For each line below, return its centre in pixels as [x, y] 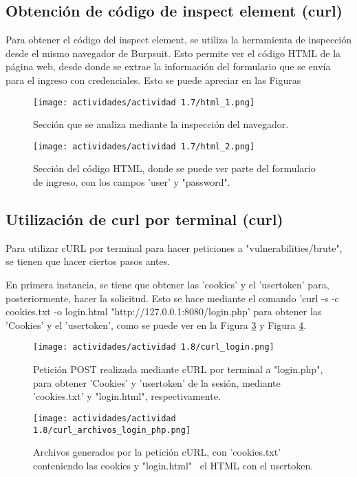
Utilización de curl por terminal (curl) [144, 219]
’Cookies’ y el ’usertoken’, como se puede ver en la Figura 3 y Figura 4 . [156, 325]
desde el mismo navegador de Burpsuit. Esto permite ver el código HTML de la [173, 53]
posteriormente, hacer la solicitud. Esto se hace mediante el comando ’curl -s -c [172, 298]
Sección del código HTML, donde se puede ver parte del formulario [174, 168]
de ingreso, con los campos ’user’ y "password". [132, 182]
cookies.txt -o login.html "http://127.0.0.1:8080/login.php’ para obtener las [164, 311]
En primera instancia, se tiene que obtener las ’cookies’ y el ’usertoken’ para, [167, 285]
